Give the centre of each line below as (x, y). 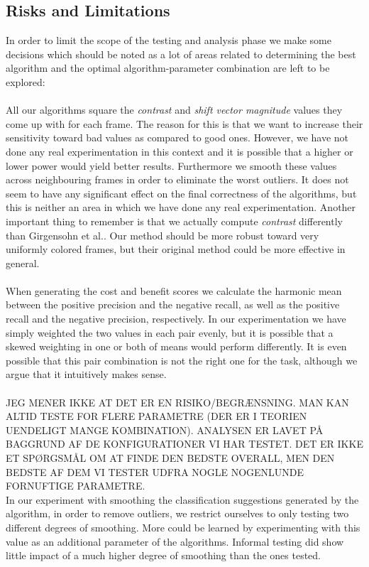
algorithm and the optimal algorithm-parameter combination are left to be (168, 68)
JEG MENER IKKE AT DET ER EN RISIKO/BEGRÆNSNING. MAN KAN (177, 402)
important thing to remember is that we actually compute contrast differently (174, 221)
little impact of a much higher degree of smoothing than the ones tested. (164, 555)
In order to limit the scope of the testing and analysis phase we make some (169, 40)
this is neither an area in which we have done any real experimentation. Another (181, 207)
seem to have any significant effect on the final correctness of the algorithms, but (181, 193)
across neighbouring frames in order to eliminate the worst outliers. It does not (177, 179)
